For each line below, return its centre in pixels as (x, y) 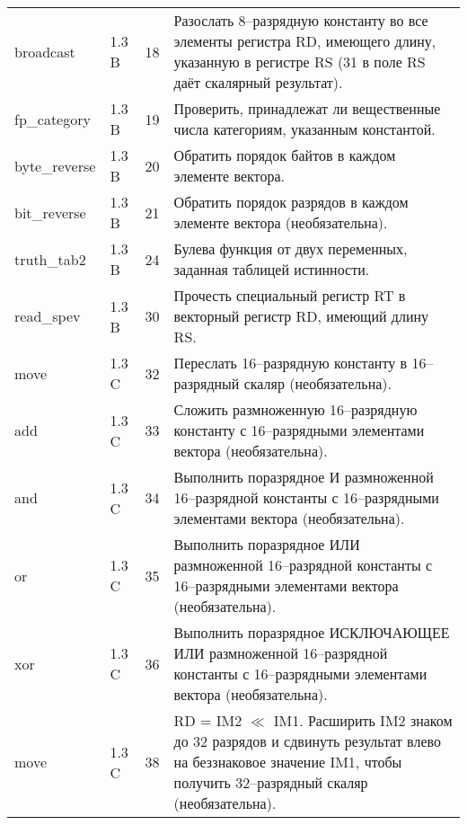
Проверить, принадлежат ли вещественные (307, 108)
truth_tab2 (50, 259)
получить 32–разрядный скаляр (271, 782)
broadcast (45, 51)
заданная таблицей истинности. (272, 269)
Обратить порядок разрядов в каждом (291, 202)
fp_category (53, 119)
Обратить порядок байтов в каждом (285, 155)
